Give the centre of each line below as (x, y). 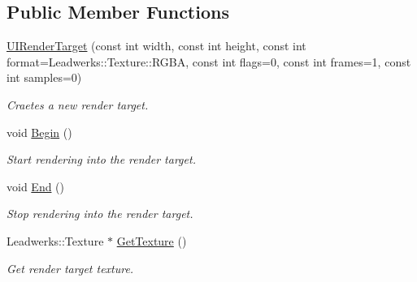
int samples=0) (44, 77)
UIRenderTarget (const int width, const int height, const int (156, 46)
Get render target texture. (70, 268)
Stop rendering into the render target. (100, 214)
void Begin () (39, 132)
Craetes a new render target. (78, 104)
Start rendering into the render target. (101, 159)
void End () (36, 186)
